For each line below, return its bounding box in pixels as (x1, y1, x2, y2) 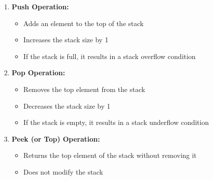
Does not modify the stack (23, 166, 103, 177)
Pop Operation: (11, 67, 65, 78)
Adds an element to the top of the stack (23, 18, 144, 28)
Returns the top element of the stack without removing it (23, 150, 197, 160)
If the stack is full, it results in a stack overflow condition (23, 51, 196, 61)
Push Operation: (11, 1, 69, 11)
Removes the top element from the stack (23, 84, 145, 94)
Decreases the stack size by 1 (23, 100, 111, 111)
